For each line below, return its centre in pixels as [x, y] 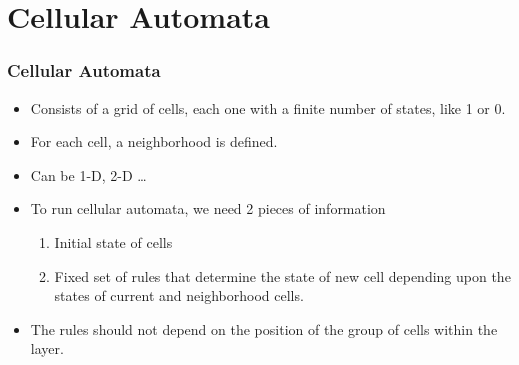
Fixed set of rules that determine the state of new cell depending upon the [282, 275]
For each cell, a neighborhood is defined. [154, 141]
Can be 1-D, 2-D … [88, 174]
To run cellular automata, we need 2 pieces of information [208, 208]
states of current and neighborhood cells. [179, 295]
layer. [47, 348]
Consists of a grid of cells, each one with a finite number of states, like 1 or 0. [268, 107]
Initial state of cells [113, 241]
